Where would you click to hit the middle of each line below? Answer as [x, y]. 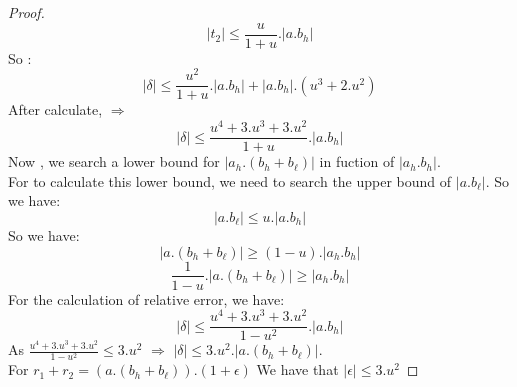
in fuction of [357, 161]
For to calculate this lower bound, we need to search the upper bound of [230, 180]
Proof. [26, 12]
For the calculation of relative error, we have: [146, 298]
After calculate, [55, 109]
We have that [297, 369]
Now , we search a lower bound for [114, 161]
